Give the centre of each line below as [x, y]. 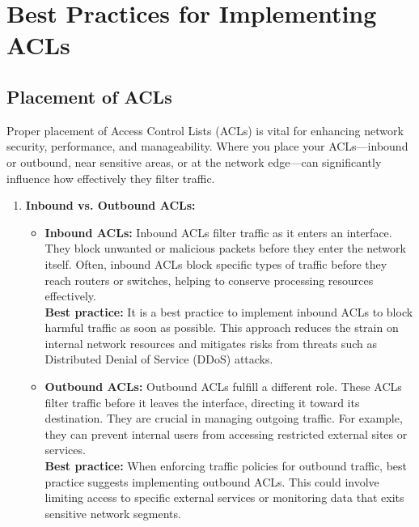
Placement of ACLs [89, 96]
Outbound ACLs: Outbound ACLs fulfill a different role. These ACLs [223, 387]
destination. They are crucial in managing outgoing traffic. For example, [224, 418]
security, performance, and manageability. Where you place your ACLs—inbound [207, 146]
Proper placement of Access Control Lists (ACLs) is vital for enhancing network [205, 130]
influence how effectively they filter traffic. [111, 178]
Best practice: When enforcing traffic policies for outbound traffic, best [226, 466]
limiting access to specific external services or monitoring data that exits [224, 497]
